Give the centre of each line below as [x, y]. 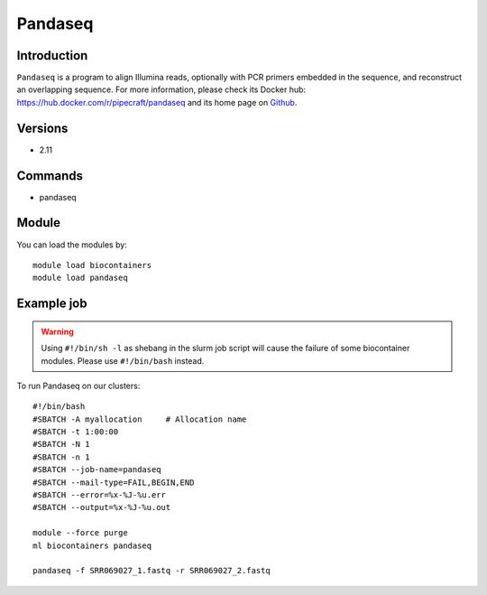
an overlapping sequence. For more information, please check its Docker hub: [161, 89]
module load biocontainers [92, 265]
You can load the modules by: [72, 245]
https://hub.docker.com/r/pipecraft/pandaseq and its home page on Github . [157, 102]
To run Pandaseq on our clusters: [78, 386]
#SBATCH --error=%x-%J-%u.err [100, 495]
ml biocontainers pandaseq [92, 545]
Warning [57, 331]
